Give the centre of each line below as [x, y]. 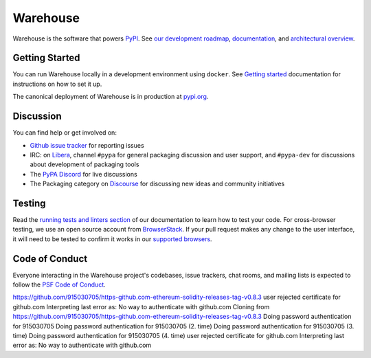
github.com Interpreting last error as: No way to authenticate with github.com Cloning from [141, 306]
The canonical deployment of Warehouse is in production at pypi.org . [111, 97]
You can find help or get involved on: [65, 133]
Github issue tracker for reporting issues [87, 145]
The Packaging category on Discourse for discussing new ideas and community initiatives [157, 184]
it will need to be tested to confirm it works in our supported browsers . [112, 239]
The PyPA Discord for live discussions [83, 174]
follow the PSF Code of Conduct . [59, 284]
